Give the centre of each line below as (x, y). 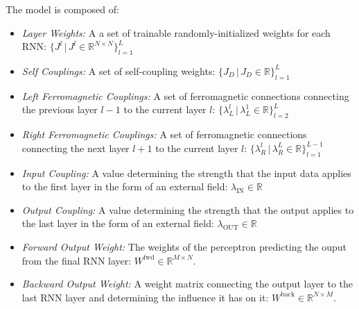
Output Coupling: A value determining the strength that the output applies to (188, 209)
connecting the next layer (76, 148)
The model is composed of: (62, 9)
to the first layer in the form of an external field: (125, 186)
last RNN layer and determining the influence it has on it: (145, 297)
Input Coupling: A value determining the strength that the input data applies (186, 173)
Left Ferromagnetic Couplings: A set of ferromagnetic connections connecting (185, 95)
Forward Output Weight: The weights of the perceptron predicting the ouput (184, 246)
